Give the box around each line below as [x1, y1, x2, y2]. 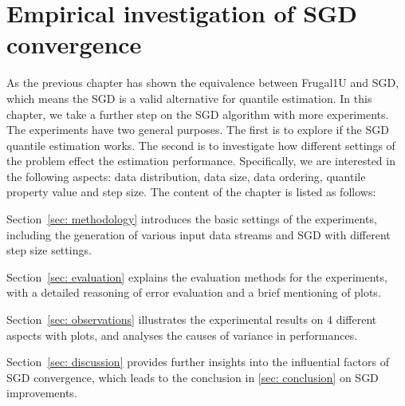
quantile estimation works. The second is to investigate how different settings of [6, 136, 395, 153]
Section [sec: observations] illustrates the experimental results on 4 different [6, 311, 377, 328]
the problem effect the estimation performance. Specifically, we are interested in [6, 152, 395, 169]
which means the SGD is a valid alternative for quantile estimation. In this [6, 89, 372, 106]
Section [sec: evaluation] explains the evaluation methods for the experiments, [6, 268, 387, 285]
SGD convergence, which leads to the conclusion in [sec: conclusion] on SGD [6, 369, 379, 385]
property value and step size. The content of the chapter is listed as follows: [6, 183, 376, 200]
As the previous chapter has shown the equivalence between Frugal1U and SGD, [6, 74, 399, 91]
